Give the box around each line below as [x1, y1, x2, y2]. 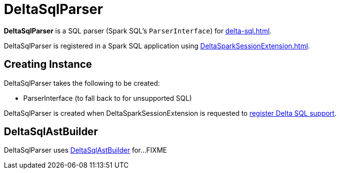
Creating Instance [4, 58, 92, 71]
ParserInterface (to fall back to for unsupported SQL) [23, 94, 192, 102]
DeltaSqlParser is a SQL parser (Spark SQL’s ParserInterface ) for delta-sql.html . [4, 26, 272, 35]
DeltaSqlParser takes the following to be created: [4, 79, 160, 87]
